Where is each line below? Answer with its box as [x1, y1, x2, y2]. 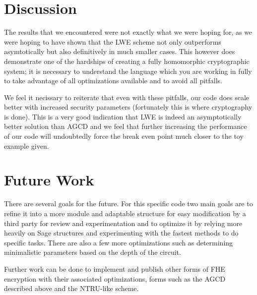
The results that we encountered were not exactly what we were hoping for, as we [4, 27, 253, 37]
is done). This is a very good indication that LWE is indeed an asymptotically [4, 111, 242, 121]
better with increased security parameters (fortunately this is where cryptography [4, 102, 253, 112]
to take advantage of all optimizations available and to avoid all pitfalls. [4, 75, 223, 86]
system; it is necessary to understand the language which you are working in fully [4, 65, 252, 76]
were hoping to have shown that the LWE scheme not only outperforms [4, 36, 221, 47]
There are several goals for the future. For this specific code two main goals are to [4, 198, 253, 209]
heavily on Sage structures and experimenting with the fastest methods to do [4, 228, 239, 238]
